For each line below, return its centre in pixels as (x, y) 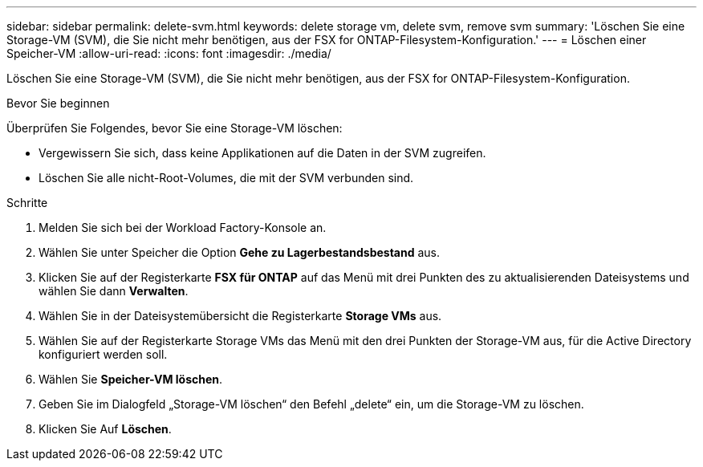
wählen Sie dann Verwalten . (114, 291)
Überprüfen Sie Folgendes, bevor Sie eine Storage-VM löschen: (175, 128)
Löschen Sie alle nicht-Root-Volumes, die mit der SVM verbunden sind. (226, 178)
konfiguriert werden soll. (103, 354)
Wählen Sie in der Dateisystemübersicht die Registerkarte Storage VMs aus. (240, 316)
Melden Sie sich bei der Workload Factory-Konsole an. (183, 227)
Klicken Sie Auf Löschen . (105, 429)
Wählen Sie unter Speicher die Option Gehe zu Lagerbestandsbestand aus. (239, 252)
